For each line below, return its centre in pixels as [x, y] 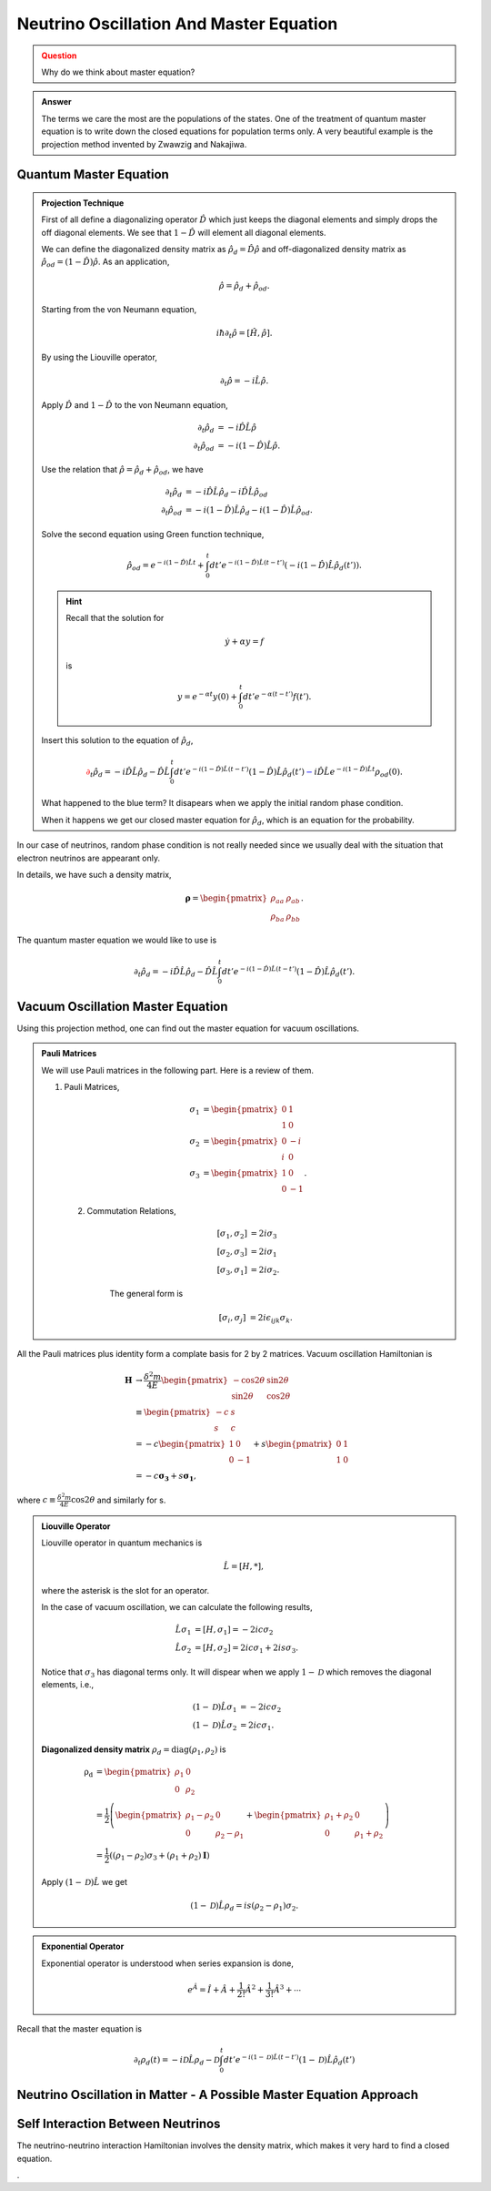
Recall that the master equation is [80, 2028]
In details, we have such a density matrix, [94, 874]
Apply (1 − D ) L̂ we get [84, 1881]
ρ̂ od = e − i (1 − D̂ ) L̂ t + [165, 566]
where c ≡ [36, 1500]
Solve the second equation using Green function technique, [153, 534]
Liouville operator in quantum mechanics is [122, 1543]
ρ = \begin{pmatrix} [226, 898]
